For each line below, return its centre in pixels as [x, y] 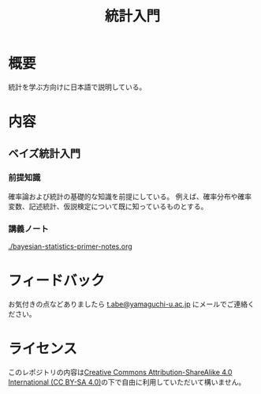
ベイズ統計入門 [45, 154]
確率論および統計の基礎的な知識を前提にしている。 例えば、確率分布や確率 [130, 196]
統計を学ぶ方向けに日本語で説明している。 [77, 87]
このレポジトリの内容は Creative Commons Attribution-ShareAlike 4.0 [120, 372]
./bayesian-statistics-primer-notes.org [70, 246]
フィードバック [56, 281]
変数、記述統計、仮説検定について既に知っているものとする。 [108, 206]
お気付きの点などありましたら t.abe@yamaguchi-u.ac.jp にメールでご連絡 [128, 304]
